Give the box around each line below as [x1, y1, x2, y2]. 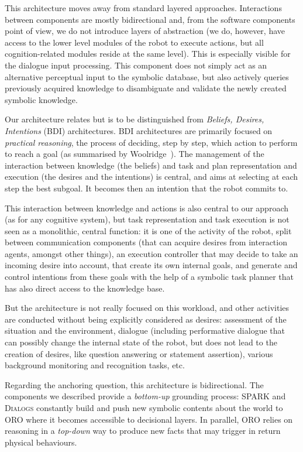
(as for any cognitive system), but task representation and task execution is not [5, 213, 290, 225]
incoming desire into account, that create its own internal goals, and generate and [5, 259, 298, 271]
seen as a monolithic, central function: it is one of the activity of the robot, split [5, 224, 292, 237]
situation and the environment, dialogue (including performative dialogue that [5, 324, 285, 337]
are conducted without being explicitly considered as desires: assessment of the [5, 313, 287, 325]
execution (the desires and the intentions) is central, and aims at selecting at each [5, 170, 298, 183]
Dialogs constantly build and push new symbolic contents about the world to [5, 402, 283, 413]
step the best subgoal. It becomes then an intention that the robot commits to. [5, 182, 288, 194]
